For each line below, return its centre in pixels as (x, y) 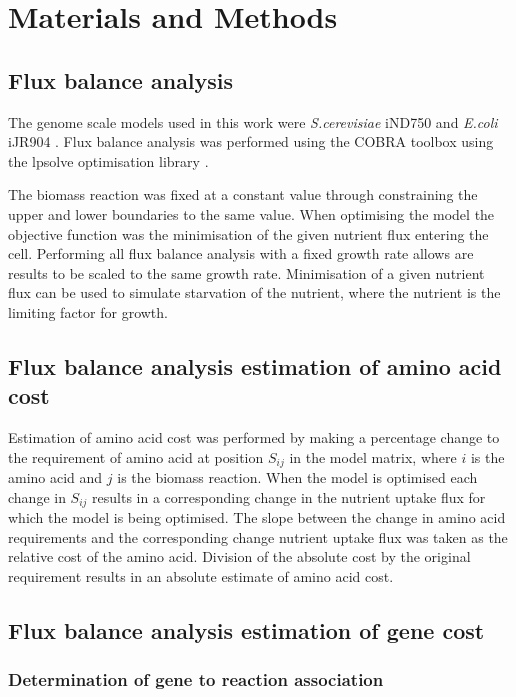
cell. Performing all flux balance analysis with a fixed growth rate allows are (241, 253)
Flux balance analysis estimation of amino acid (255, 365)
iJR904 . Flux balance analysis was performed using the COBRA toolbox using (251, 141)
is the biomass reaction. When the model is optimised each (297, 477)
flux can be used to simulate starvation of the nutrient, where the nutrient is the (254, 292)
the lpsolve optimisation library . (108, 160)
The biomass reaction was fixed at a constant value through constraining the (243, 194)
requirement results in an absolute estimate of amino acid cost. (201, 575)
